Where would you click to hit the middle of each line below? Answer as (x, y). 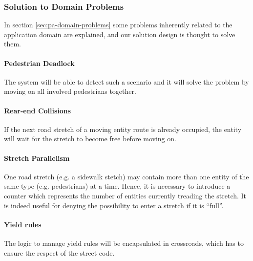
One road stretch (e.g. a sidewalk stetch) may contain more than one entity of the (126, 176)
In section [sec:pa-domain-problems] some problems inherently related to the (118, 25)
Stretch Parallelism (37, 158)
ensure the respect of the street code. (59, 252)
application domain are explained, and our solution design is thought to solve (120, 34)
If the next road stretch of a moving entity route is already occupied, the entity (123, 129)
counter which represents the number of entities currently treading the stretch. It (125, 195)
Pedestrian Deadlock (39, 63)
